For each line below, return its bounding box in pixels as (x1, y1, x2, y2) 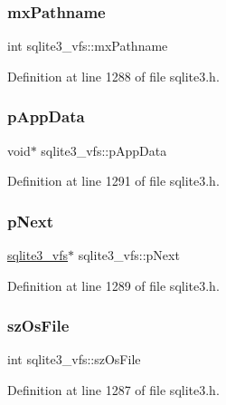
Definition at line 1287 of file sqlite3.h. (7, 381, 220, 400)
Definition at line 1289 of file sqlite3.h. (7, 275, 220, 294)
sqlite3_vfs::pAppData (41, 140, 167, 159)
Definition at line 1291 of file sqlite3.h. (7, 171, 220, 190)
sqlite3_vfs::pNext (78, 246, 180, 265)
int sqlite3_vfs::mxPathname (7, 36, 168, 55)
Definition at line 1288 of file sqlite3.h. (7, 66, 220, 85)
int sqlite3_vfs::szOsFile (7, 350, 141, 369)
